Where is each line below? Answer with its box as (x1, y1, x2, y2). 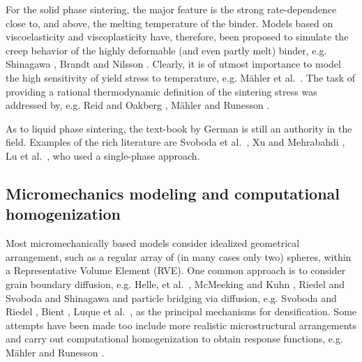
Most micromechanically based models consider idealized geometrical (6, 236, 300, 250)
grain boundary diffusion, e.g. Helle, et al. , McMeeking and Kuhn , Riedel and (6, 276, 345, 291)
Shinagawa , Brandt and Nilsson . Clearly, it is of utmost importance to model (6, 56, 341, 71)
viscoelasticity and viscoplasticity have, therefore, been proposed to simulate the (6, 29, 349, 44)
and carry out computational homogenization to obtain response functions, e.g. (6, 331, 343, 346)
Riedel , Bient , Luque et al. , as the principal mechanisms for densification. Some (6, 304, 357, 319)
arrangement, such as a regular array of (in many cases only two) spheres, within (6, 249, 352, 264)
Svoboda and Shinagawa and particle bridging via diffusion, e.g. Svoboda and (6, 290, 337, 305)
